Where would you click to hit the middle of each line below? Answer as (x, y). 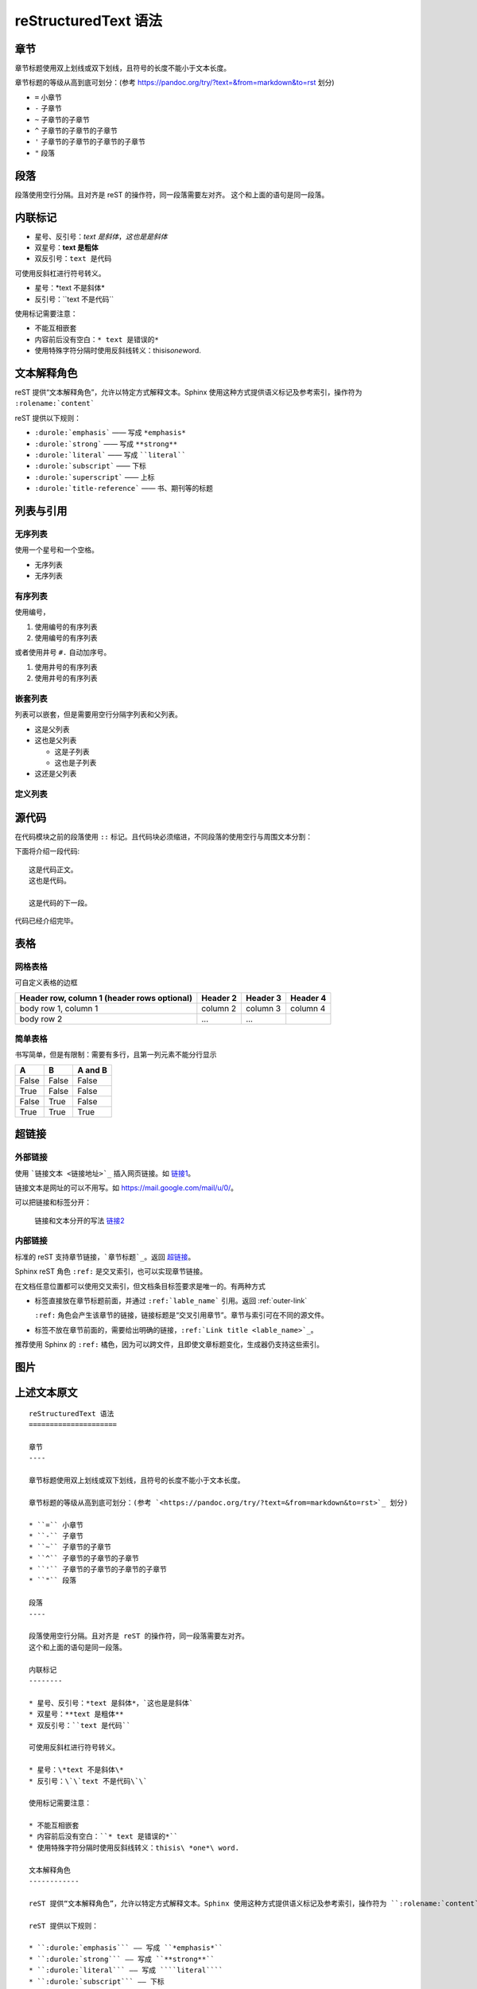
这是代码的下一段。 (60, 903)
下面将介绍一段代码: (47, 851)
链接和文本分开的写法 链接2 (79, 1220)
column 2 (219, 1008)
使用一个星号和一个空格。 (56, 550)
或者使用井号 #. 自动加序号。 (63, 652)
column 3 (263, 1008)
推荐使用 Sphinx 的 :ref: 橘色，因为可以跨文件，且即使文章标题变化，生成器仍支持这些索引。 (169, 1345)
